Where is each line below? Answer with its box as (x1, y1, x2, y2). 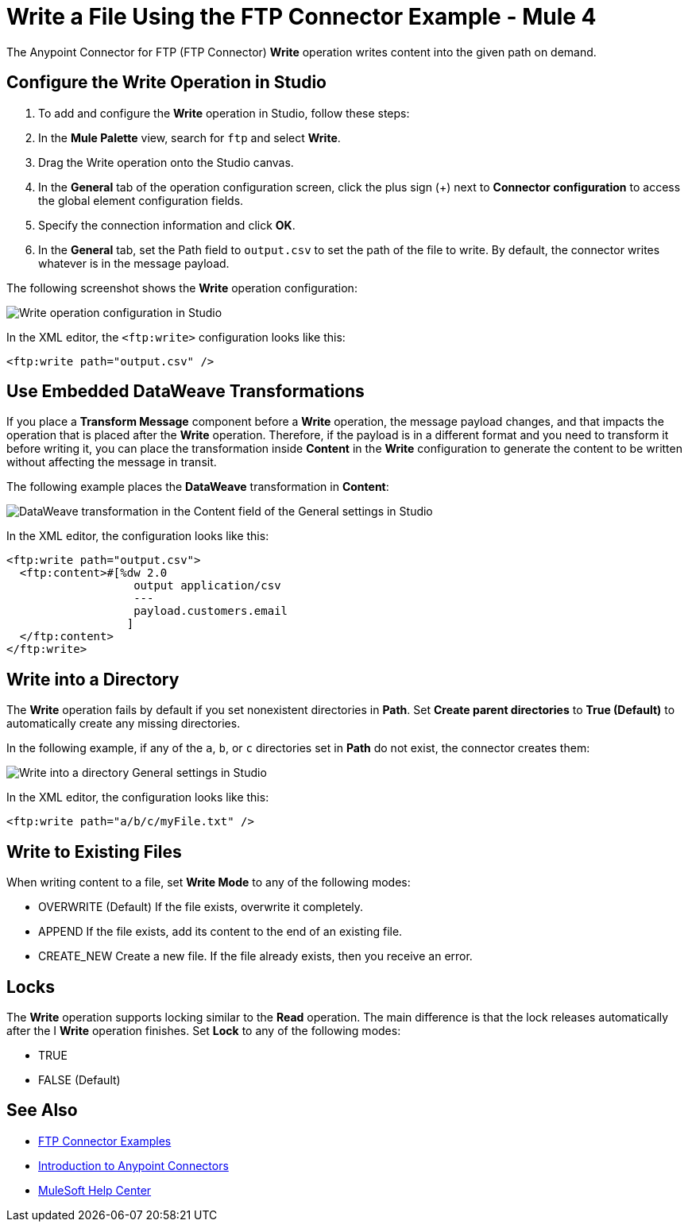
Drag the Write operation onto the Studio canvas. (38, 155, 294, 169)
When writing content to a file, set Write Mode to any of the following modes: (6, 875, 411, 890)
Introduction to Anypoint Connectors (38, 1158, 229, 1172)
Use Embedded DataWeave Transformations (6, 381, 365, 402)
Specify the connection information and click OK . (38, 218, 296, 232)
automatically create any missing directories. (6, 716, 241, 731)
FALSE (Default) (38, 1072, 121, 1087)
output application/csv (133, 579, 281, 593)
